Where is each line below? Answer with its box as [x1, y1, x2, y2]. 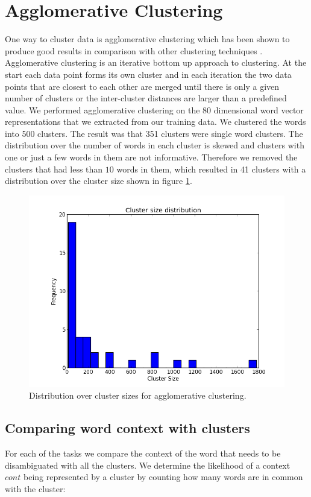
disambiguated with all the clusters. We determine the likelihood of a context [5, 458, 291, 471]
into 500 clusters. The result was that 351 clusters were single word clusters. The [5, 127, 303, 139]
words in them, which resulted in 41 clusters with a [116, 162, 306, 175]
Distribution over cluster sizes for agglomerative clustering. [29, 389, 247, 402]
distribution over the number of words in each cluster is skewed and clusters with [5, 139, 304, 151]
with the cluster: [5, 483, 66, 495]
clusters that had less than [5, 162, 103, 175]
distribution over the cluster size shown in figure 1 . [5, 174, 192, 187]
